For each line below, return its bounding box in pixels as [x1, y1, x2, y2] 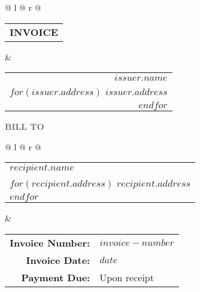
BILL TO [5, 120, 44, 133]
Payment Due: [21, 270, 90, 284]
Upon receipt [99, 270, 154, 284]
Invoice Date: [26, 253, 90, 267]
